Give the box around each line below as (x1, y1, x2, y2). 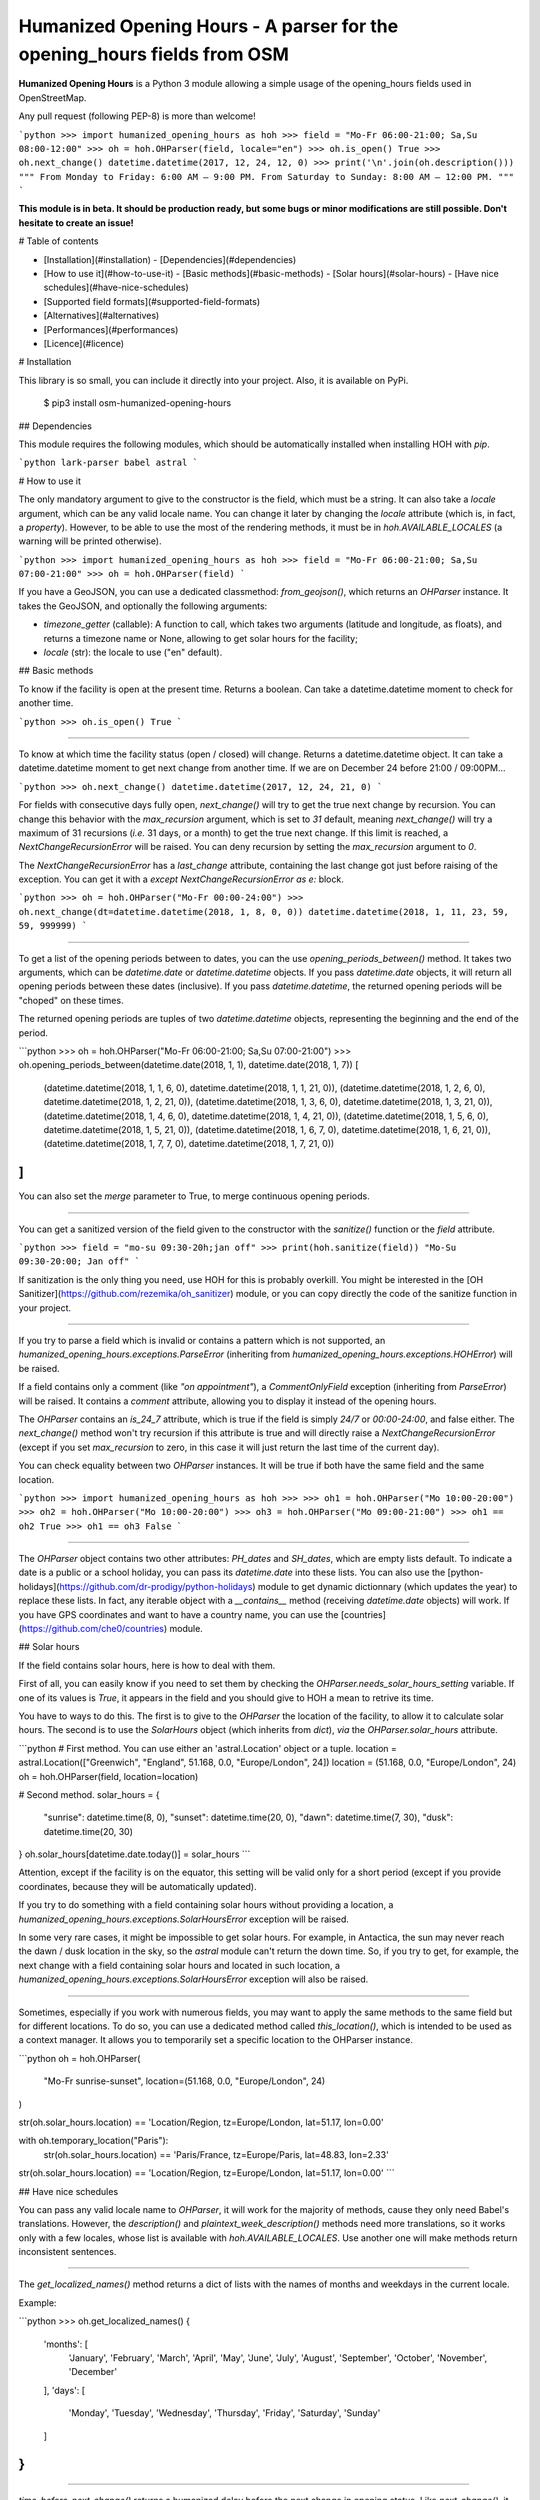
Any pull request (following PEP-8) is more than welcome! (18, 110, 256, 122)
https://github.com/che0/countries (21, 1623, 165, 1635)
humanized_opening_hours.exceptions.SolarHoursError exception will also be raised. (18, 1973, 369, 1985)
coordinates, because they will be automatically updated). (18, 1880, 257, 1892)
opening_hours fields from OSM (18, 43, 290, 65)
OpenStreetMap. (18, 91, 87, 104)
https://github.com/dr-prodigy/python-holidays (59, 1580, 253, 1592)
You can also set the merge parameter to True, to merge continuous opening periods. (18, 1190, 370, 1202)
